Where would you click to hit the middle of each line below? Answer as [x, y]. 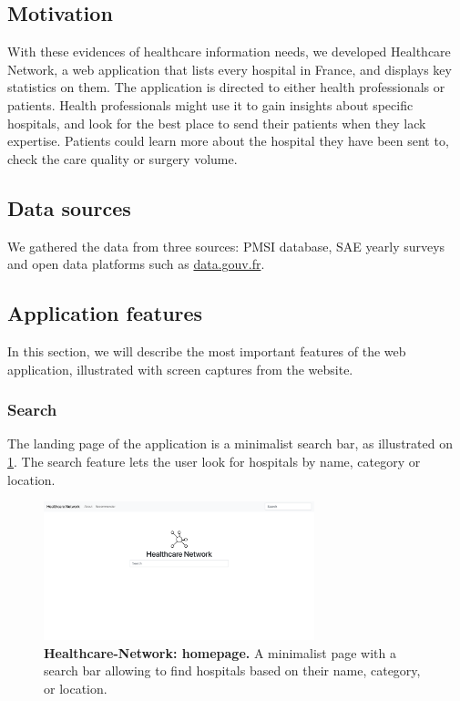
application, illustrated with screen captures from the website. [180, 369]
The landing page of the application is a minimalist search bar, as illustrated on [230, 443]
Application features [105, 313]
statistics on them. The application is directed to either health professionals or [226, 87]
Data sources [69, 207]
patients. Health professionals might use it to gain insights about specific [210, 104]
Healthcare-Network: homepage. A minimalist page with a [220, 652]
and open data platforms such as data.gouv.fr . [136, 264]
